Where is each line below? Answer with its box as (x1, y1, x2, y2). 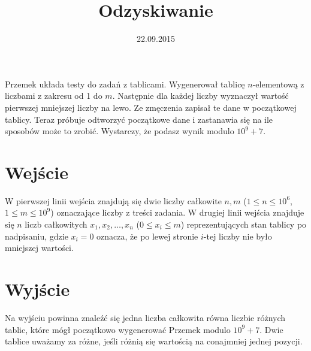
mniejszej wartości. (5, 241, 74, 254)
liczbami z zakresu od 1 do (5, 89, 102, 102)
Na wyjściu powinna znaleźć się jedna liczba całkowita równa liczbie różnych (5, 311, 286, 323)
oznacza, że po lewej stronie (96, 229, 198, 242)
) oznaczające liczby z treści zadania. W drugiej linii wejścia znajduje (50, 206, 304, 219)
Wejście (5, 159, 68, 184)
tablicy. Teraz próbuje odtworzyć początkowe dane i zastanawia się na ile (5, 113, 273, 125)
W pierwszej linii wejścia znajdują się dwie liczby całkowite (5, 194, 222, 207)
